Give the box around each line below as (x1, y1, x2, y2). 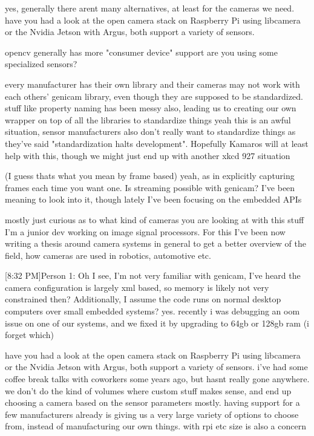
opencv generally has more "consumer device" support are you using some (5, 45, 278, 58)
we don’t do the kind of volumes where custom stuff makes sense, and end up (5, 384, 292, 397)
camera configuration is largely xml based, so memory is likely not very (5, 281, 269, 293)
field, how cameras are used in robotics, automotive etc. (5, 249, 211, 261)
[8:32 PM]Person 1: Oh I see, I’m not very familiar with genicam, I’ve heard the (5, 269, 301, 282)
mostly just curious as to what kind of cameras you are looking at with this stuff (5, 213, 304, 226)
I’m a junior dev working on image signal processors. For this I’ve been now (5, 225, 286, 238)
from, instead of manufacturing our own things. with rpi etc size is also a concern (5, 420, 306, 432)
